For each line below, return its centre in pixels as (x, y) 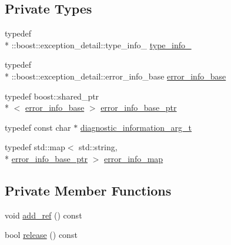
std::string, (98, 147)
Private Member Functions (88, 190)
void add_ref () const (43, 215)
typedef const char (38, 127)
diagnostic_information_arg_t (136, 127)
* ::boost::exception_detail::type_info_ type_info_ (98, 44)
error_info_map (134, 158)
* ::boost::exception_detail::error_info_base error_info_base (115, 76)
